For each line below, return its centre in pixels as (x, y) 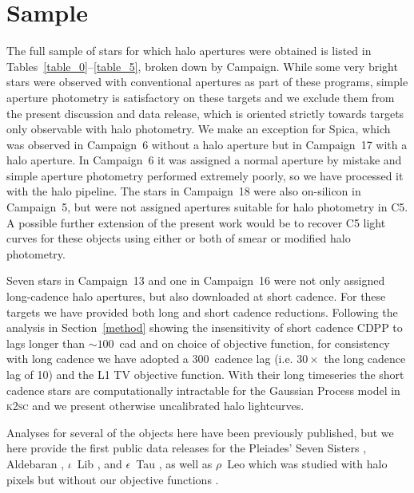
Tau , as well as (174, 463)
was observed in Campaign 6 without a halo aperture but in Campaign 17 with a (207, 144)
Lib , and (100, 463)
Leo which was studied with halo (307, 463)
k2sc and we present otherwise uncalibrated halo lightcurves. (155, 406)
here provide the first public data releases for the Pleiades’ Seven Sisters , (187, 448)
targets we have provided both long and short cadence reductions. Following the (202, 312)
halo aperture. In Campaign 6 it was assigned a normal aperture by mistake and (204, 160)
